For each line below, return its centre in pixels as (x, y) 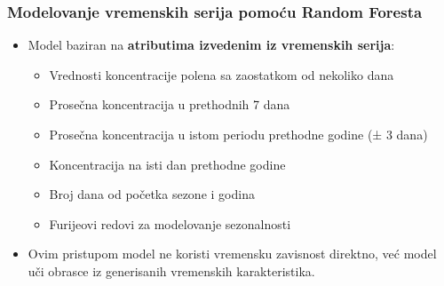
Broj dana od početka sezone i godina (152, 194)
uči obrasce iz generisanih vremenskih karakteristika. (171, 270)
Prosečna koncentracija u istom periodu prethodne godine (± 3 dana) (238, 134)
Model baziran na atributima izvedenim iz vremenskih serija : (211, 45)
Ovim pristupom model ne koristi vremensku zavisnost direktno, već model (232, 254)
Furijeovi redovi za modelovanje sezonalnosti (170, 223)
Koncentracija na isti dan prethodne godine (167, 164)
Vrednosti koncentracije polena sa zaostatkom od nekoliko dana (222, 74)
